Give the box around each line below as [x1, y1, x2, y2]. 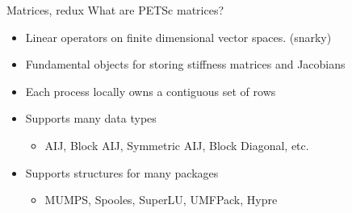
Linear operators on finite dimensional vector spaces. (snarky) [25, 28, 332, 45]
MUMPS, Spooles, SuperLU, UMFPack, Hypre [44, 191, 278, 208]
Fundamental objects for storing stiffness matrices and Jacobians [25, 56, 346, 73]
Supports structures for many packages [25, 164, 219, 181]
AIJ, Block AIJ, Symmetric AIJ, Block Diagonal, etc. [44, 136, 309, 153]
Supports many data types [25, 110, 157, 127]
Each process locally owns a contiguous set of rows [25, 82, 276, 99]
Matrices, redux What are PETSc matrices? [6, 2, 224, 18]
